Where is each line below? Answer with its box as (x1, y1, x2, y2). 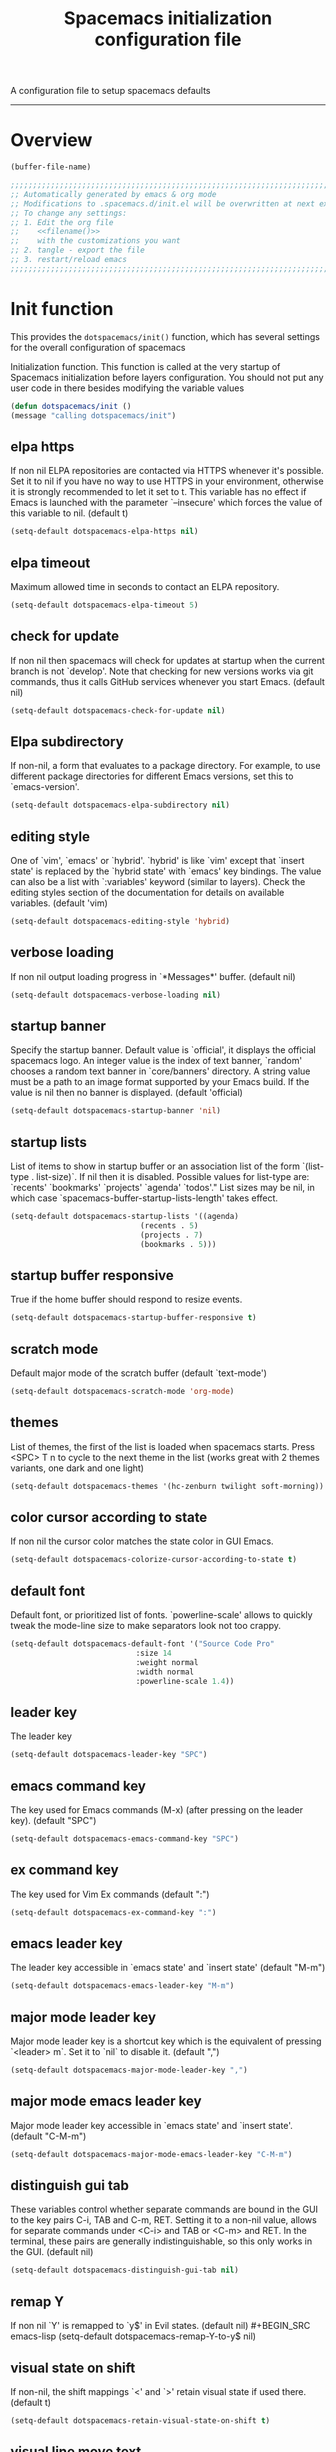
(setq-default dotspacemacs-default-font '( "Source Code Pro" (10, 1639, 275, 1649)
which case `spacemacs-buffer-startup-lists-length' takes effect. (10, 1192, 278, 1204)
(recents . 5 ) (139, 1220, 199, 1231)
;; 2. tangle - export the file (10, 245, 145, 256)
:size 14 (135, 1648, 172, 1658)
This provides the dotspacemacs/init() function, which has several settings (10, 330, 321, 342)
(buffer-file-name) (10, 162, 92, 172)
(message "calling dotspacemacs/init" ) (10, 410, 177, 421)
